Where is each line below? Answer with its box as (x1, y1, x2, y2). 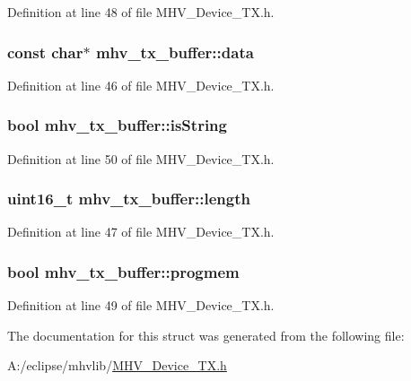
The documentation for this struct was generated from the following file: (7, 325, 405, 344)
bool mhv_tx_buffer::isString (7, 114, 227, 136)
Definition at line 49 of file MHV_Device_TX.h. (7, 296, 275, 315)
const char (7, 40, 83, 63)
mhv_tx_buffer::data (95, 40, 254, 63)
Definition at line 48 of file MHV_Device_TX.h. (7, 3, 275, 21)
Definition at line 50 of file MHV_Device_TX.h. (7, 149, 275, 168)
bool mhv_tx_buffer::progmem (7, 260, 240, 282)
